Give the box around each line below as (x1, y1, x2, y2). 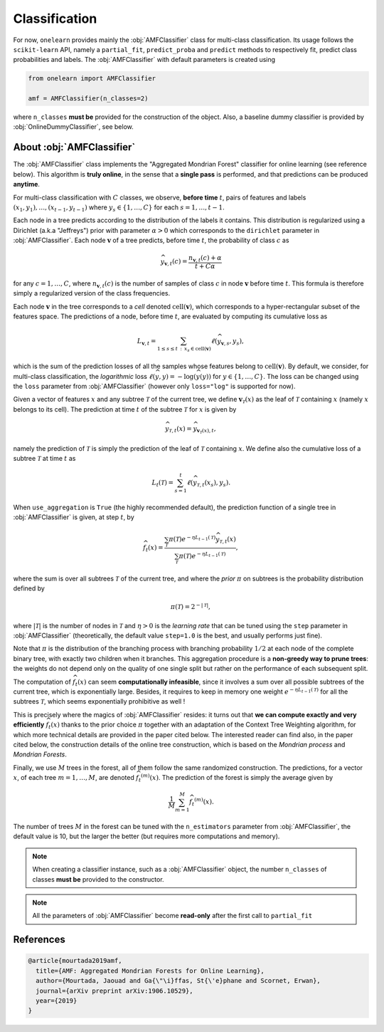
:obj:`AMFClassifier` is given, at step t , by (13, 513, 134, 521)
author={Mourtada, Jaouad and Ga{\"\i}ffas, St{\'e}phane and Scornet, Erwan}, (36, 976, 321, 985)
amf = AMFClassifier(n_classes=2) (28, 95, 149, 103)
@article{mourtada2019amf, (28, 957, 122, 965)
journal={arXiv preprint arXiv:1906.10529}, (36, 986, 193, 995)
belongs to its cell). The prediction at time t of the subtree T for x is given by (13, 405, 237, 413)
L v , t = (137, 337, 156, 347)
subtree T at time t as (13, 454, 76, 462)
